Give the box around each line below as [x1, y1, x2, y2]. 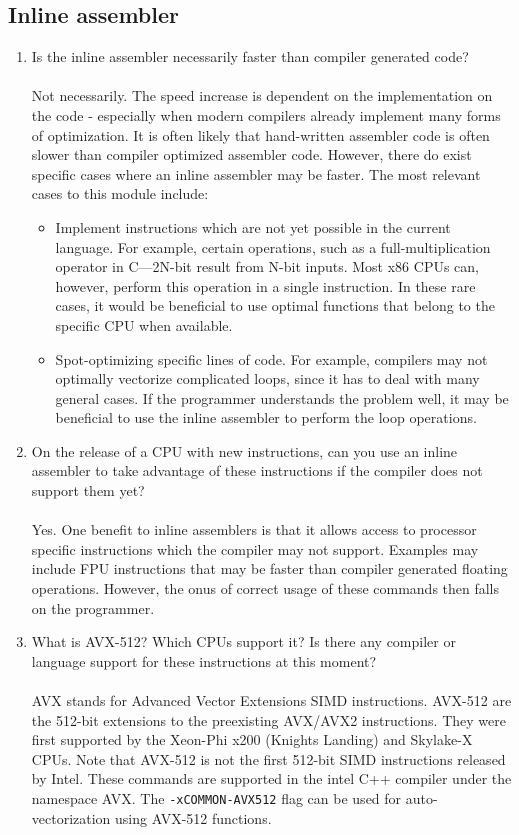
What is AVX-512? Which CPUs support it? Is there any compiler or [31, 631, 456, 652]
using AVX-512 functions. [115, 807, 272, 828]
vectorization [31, 807, 111, 828]
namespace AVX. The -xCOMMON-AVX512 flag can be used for [31, 787, 402, 808]
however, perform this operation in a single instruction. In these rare [55, 275, 476, 296]
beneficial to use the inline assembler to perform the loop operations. [55, 407, 477, 428]
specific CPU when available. [55, 314, 233, 335]
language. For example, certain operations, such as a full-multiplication [55, 236, 491, 257]
